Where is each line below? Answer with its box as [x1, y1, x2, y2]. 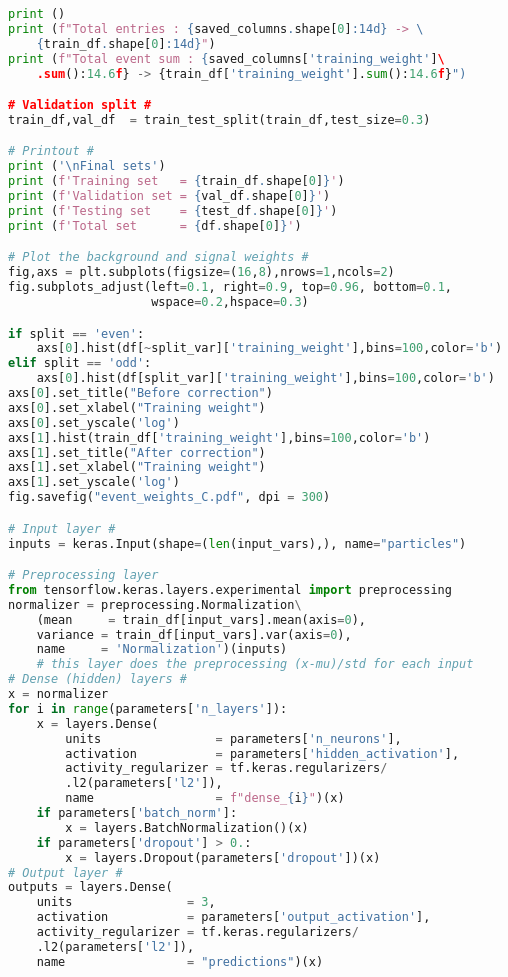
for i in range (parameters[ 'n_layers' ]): [8, 701, 288, 716]
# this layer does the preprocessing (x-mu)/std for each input [36, 657, 474, 672]
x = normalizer [8, 687, 109, 702]
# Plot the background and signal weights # [8, 250, 309, 265]
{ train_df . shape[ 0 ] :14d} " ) [36, 36, 216, 51]
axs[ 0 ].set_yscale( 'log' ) [8, 415, 180, 430]
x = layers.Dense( [36, 716, 159, 731]
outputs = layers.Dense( [8, 880, 173, 895]
